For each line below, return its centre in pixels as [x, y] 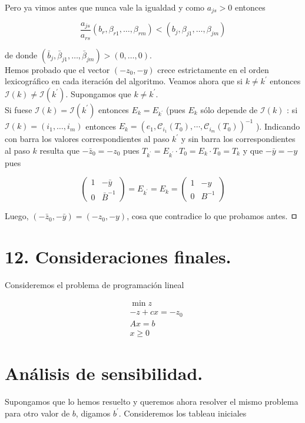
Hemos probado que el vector [57, 69]
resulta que [59, 150]
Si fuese [19, 109]
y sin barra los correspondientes [238, 139]
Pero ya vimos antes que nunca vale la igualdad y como [105, 7]
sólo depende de [229, 109]
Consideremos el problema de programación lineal [95, 284]
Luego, [17, 216]
